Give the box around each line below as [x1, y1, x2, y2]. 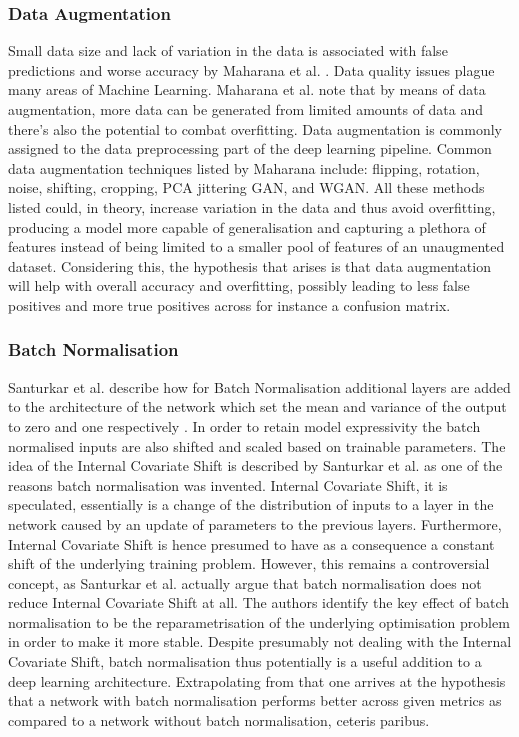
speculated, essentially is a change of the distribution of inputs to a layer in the [8, 494, 494, 515]
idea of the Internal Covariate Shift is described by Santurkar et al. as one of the [8, 455, 503, 476]
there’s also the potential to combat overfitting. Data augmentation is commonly [8, 118, 502, 139]
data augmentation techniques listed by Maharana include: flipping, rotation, [8, 157, 480, 178]
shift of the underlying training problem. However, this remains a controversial [8, 553, 490, 574]
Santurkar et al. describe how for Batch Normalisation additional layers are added [8, 376, 511, 397]
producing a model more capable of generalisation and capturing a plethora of [8, 216, 486, 237]
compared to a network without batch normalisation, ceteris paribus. [8, 709, 430, 730]
